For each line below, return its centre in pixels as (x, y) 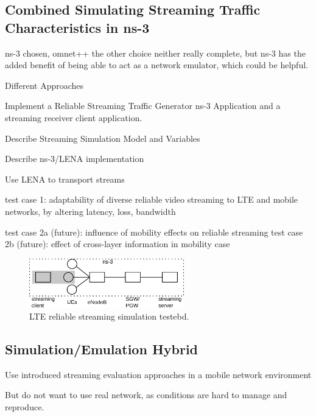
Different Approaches (44, 85)
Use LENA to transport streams (65, 179)
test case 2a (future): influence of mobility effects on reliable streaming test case (154, 232)
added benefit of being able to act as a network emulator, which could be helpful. (156, 65)
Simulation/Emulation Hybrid (102, 349)
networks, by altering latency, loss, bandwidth (90, 211)
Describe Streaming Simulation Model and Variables (103, 138)
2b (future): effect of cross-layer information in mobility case (118, 244)
